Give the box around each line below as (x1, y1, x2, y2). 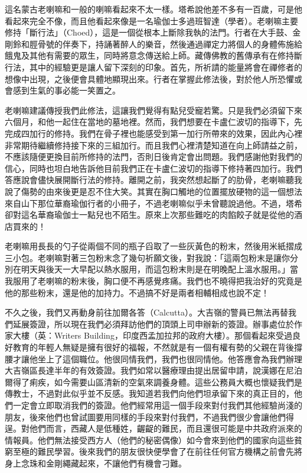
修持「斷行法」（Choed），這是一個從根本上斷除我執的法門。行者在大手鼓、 (5, 26, 293, 38)
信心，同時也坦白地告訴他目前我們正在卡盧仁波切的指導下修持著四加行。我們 (5, 162, 302, 174)
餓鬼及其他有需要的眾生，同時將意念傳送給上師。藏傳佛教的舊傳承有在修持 (5, 49, 294, 62)
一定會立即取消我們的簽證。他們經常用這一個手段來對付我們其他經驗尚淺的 (12, 399, 302, 411)
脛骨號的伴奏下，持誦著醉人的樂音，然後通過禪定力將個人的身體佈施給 (29, 37, 302, 50)
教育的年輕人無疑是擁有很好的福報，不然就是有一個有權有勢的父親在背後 (12, 341, 294, 353)
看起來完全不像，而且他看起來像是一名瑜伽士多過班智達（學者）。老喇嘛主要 (5, 14, 298, 27)
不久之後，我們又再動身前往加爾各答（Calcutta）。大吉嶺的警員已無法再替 (5, 306, 288, 318)
